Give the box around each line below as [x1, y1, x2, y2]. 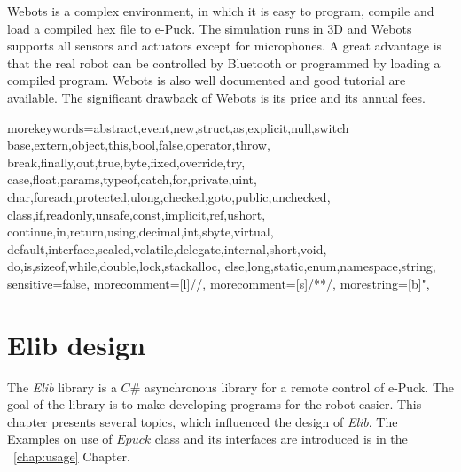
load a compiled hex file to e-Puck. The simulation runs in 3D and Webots [7, 19, 412, 37]
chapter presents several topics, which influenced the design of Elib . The [7, 412, 398, 430]
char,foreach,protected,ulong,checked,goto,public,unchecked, [7, 187, 331, 205]
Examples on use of [7, 429, 113, 448]
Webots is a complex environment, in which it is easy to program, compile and [7, 2, 434, 19]
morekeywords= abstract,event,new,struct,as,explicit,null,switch [7, 118, 349, 136]
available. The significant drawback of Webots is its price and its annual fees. [7, 88, 426, 106]
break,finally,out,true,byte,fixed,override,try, [7, 152, 246, 171]
